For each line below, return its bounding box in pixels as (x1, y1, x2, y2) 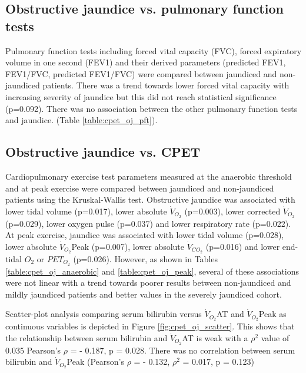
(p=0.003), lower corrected (184, 204, 281, 217)
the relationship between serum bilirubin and (5, 331, 168, 344)
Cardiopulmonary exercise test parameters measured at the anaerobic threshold (5, 170, 292, 182)
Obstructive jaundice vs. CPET (5, 143, 201, 161)
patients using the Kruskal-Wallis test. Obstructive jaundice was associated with (5, 193, 295, 206)
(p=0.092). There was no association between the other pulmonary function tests (5, 102, 298, 114)
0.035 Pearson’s (5, 344, 61, 356)
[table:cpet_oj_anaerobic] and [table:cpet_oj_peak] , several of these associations (5, 265, 300, 277)
